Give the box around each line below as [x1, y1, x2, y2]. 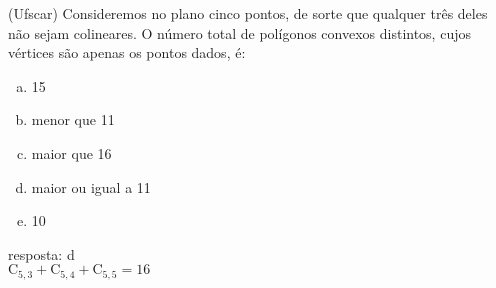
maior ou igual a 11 [31, 176, 151, 197]
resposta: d [8, 243, 75, 264]
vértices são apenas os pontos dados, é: [8, 42, 246, 63]
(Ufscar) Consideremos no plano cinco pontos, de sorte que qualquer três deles [8, 3, 488, 23]
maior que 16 [31, 142, 112, 163]
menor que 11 [31, 109, 115, 130]
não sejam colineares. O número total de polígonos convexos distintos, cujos [8, 22, 471, 43]
